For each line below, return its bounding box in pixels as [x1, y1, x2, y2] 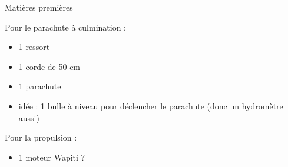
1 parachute [18, 80, 61, 92]
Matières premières [5, 1, 73, 13]
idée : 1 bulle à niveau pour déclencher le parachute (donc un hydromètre [18, 99, 283, 112]
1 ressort [18, 41, 50, 53]
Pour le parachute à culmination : [5, 21, 127, 33]
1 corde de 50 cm [18, 60, 81, 72]
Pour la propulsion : [5, 131, 77, 143]
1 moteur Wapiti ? [18, 151, 85, 163]
